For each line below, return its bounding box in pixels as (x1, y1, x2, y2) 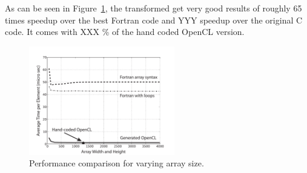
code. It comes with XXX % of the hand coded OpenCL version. (5, 25, 245, 38)
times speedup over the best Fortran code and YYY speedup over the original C (5, 13, 303, 26)
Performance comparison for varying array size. (29, 157, 204, 169)
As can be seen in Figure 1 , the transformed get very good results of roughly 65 (5, 2, 302, 14)
